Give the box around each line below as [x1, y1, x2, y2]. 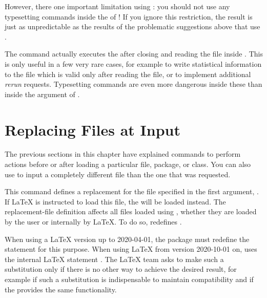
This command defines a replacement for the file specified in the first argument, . [5, 186, 259, 197]
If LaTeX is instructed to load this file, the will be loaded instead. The [5, 196, 226, 207]
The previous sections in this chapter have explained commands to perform [5, 148, 241, 159]
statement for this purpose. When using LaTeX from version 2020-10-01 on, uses [5, 244, 257, 254]
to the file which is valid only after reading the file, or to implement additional [5, 68, 251, 79]
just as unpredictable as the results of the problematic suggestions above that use [5, 21, 260, 32]
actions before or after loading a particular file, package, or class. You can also [5, 159, 251, 170]
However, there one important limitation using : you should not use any [5, 1, 230, 11]
